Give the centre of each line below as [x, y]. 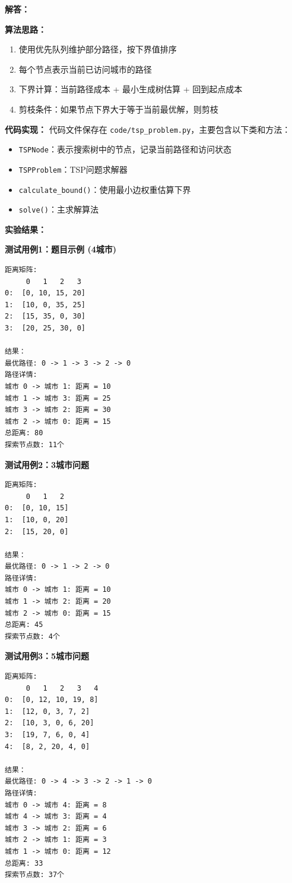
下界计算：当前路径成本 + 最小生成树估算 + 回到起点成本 [131, 89]
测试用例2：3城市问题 [47, 464]
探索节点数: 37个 [34, 875]
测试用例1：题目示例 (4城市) [61, 249]
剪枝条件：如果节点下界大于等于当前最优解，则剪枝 [118, 109]
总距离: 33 [24, 863]
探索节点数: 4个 [32, 636]
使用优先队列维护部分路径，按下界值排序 [98, 49]
